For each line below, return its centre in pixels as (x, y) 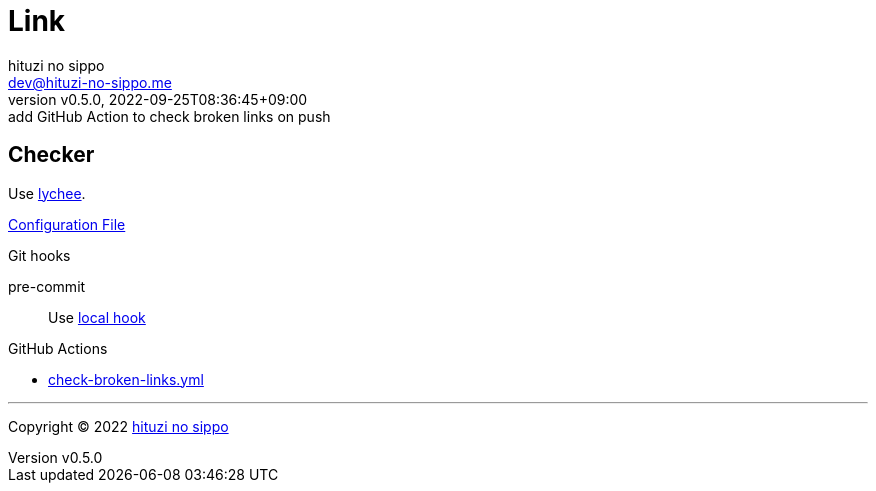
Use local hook (97, 317)
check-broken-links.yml (126, 379)
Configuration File (67, 224)
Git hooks (39, 255)
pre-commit (47, 286)
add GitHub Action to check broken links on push (169, 116)
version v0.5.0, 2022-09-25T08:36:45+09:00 (158, 99)
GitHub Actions (58, 348)
